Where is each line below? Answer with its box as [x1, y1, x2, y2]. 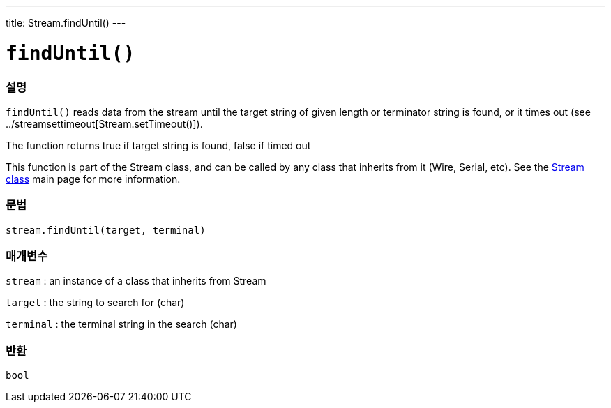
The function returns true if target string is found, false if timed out [6, 139, 311, 151]
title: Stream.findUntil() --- [6, 17, 126, 29]
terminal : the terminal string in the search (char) [6, 318, 237, 331]
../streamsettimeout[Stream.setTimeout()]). [6, 117, 203, 130]
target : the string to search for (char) [6, 296, 185, 309]
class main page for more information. [6, 172, 181, 185]
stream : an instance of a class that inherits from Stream [6, 275, 266, 287]
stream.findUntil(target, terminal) [6, 224, 206, 236]
